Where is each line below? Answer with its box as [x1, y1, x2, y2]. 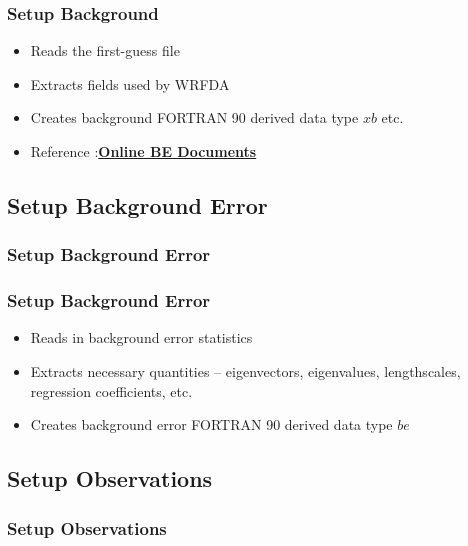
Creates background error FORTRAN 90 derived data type [30, 414, 393, 435]
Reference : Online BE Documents [30, 141, 257, 161]
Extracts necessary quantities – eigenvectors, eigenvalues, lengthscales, [30, 361, 461, 382]
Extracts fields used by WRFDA [30, 73, 230, 94]
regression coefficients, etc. [30, 380, 193, 401]
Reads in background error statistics [30, 327, 253, 348]
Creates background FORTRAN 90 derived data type [30, 107, 359, 128]
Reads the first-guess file [30, 40, 180, 61]
